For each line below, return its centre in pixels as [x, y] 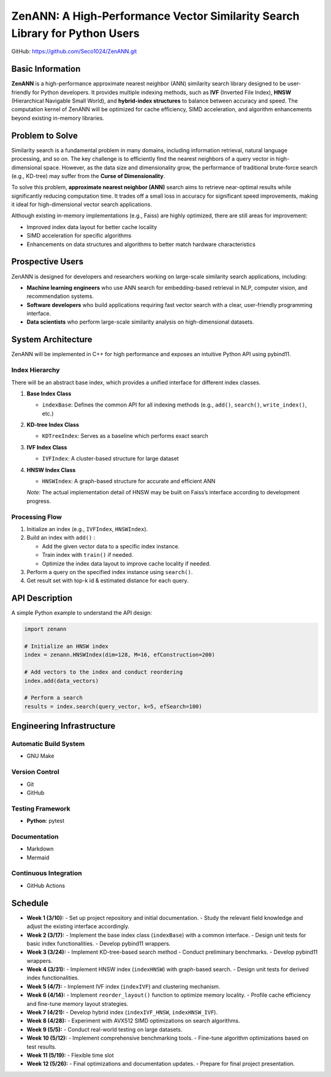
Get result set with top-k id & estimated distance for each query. [108, 581]
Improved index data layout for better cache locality [92, 227]
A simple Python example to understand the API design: [82, 613]
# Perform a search [53, 698]
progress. [39, 501]
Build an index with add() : [61, 538]
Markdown [40, 849]
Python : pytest [45, 821]
